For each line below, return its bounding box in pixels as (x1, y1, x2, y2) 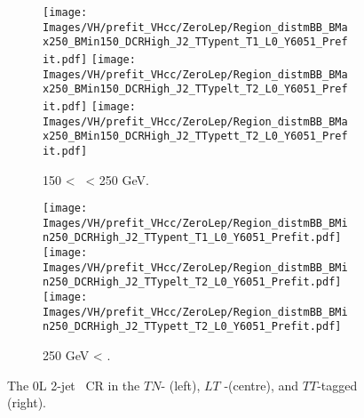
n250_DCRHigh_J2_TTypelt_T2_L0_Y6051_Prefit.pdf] (43, 276, 342, 289)
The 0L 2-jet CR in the (7, 375, 140, 394)
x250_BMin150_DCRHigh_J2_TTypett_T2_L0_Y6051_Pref (43, 130, 348, 143)
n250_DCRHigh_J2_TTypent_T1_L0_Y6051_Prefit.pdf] (43, 231, 342, 245)
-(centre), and (224, 375, 299, 394)
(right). (7, 393, 47, 412)
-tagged (317, 375, 358, 394)
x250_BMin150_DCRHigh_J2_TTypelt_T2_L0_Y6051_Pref (43, 83, 348, 96)
